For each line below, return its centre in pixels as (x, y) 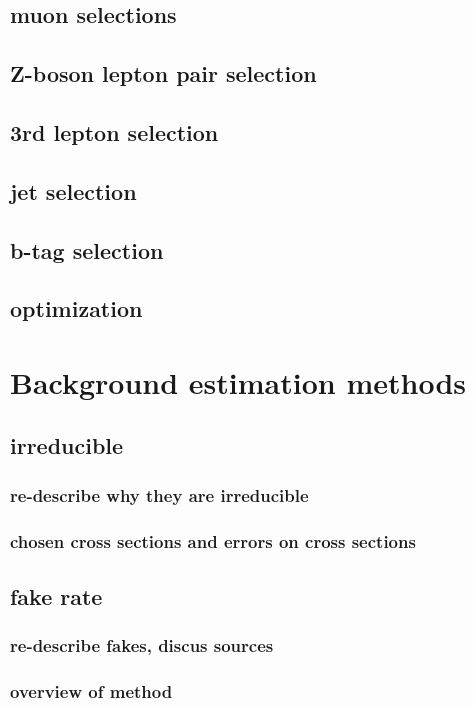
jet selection (73, 190)
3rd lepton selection (114, 131)
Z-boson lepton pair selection (163, 73)
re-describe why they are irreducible (159, 494)
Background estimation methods (238, 381)
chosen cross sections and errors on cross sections (213, 540)
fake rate (56, 595)
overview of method (91, 691)
